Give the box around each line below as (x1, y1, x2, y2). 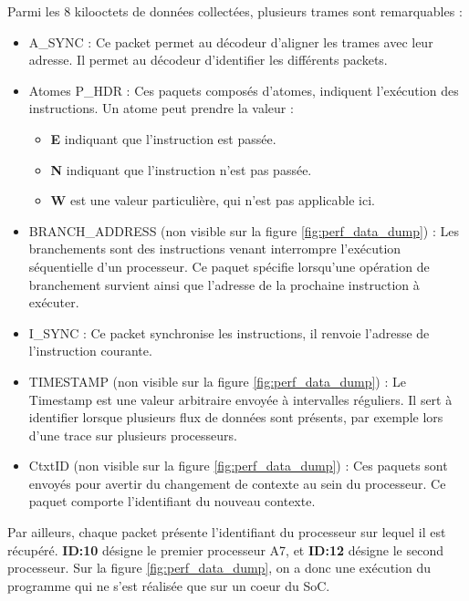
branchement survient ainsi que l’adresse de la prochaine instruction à (28, 275, 420, 294)
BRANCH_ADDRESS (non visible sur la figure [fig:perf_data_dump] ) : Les (28, 221, 459, 240)
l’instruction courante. (28, 341, 152, 360)
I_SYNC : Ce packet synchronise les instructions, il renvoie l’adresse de (28, 323, 430, 342)
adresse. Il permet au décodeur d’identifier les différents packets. (28, 50, 388, 69)
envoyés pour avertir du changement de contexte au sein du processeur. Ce (28, 473, 446, 492)
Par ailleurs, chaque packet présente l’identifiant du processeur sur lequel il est (7, 523, 446, 542)
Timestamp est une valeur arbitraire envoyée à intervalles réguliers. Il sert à (28, 389, 453, 409)
